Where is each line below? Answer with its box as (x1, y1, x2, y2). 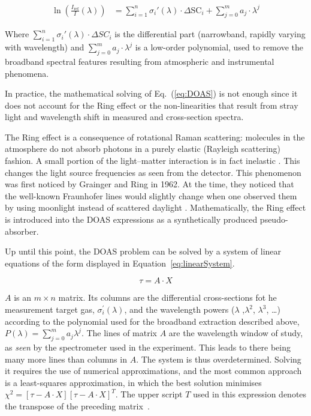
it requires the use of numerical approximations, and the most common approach (5, 364, 302, 377)
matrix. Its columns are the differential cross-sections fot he (58, 291, 277, 304)
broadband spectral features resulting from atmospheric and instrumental (5, 55, 274, 67)
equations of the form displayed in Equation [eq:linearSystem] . (5, 256, 235, 269)
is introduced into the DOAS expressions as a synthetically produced (5, 213, 258, 226)
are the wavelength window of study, (168, 327, 303, 339)
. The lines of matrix (81, 327, 157, 339)
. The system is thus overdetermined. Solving (136, 352, 301, 365)
